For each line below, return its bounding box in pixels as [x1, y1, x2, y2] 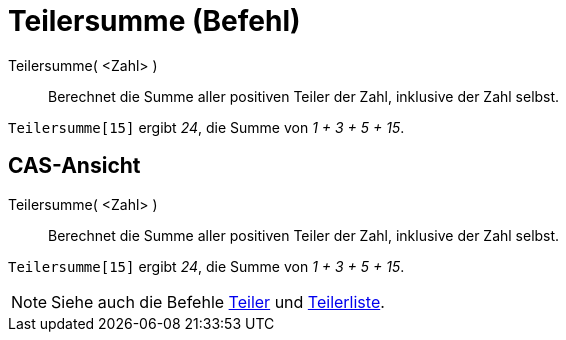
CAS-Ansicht [8, 153, 141, 179]
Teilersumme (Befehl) [8, 4, 301, 38]
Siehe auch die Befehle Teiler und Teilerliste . [51, 291, 385, 312]
